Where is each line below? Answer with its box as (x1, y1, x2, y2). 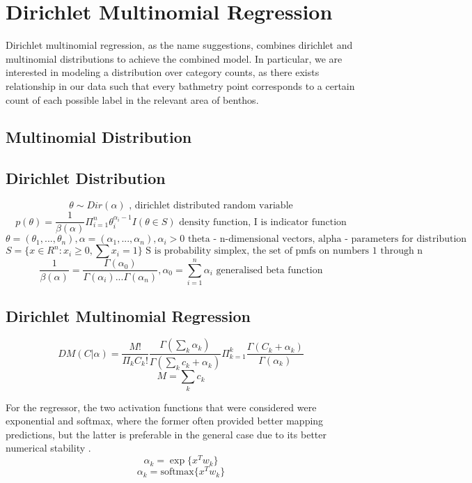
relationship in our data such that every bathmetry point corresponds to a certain (6, 78, 355, 93)
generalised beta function (216, 265, 323, 275)
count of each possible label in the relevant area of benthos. (6, 92, 259, 107)
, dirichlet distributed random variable (129, 201, 293, 211)
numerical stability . (6, 440, 91, 455)
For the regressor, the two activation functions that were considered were (6, 399, 317, 414)
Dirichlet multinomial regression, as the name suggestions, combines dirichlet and (6, 38, 353, 52)
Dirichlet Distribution (6, 167, 166, 189)
